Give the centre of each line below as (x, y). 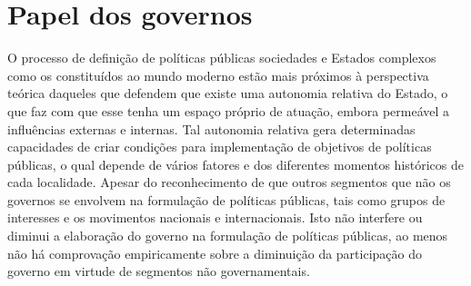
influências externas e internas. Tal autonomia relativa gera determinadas (211, 128)
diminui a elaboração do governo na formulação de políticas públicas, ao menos (228, 236)
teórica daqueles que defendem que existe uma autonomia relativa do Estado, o (228, 93)
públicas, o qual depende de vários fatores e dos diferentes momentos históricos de (236, 164)
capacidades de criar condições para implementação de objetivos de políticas (220, 147)
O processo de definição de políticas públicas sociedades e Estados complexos (222, 58)
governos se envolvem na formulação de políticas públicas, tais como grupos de (226, 199)
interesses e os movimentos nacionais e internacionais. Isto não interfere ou (215, 217)
